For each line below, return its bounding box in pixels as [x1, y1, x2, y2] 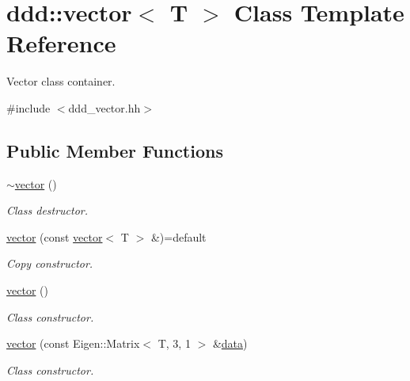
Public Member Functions [6, 138, 223, 162]
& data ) [212, 335, 248, 352]
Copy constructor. [6, 255, 93, 272]
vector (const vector [6, 228, 103, 245]
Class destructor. [6, 202, 89, 219]
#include [6, 99, 51, 116]
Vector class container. [6, 73, 116, 90]
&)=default [150, 228, 207, 245]
